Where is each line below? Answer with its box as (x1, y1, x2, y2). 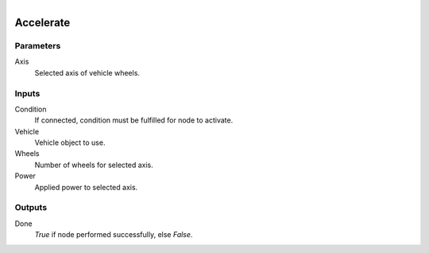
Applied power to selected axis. (34, 182, 138, 192)
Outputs (14, 202, 48, 213)
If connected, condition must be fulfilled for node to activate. (34, 115, 234, 125)
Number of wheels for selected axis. (34, 160, 154, 169)
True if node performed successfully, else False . (34, 230, 193, 239)
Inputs (14, 88, 41, 99)
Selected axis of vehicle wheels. (34, 68, 141, 77)
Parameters (14, 40, 61, 51)
